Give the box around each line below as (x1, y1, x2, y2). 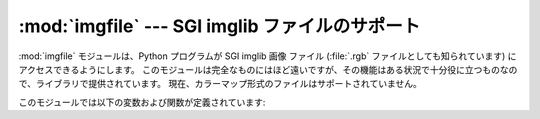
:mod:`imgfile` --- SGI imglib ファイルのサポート (18, 15, 421, 37)
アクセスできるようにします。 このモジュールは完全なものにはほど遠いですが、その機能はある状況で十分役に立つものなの (18, 63, 518, 75)
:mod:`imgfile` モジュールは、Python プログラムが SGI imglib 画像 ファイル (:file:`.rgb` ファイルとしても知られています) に (18, 50, 517, 62)
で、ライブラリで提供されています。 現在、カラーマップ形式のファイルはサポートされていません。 (18, 78, 422, 90)
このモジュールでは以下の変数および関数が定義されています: (18, 96, 266, 108)
